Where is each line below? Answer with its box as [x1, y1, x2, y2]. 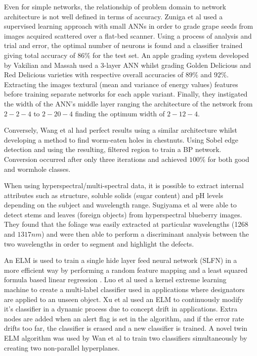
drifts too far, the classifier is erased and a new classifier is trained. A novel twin [4, 323, 248, 333]
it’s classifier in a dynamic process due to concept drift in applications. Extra [4, 304, 238, 314]
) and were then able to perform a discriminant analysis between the [41, 229, 249, 239]
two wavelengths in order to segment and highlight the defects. [4, 238, 194, 249]
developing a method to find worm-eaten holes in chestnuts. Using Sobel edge [4, 134, 238, 145]
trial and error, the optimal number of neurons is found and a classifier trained [4, 40, 243, 51]
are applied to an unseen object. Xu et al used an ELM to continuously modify [4, 294, 243, 304]
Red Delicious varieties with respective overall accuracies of [4, 69, 183, 80]
